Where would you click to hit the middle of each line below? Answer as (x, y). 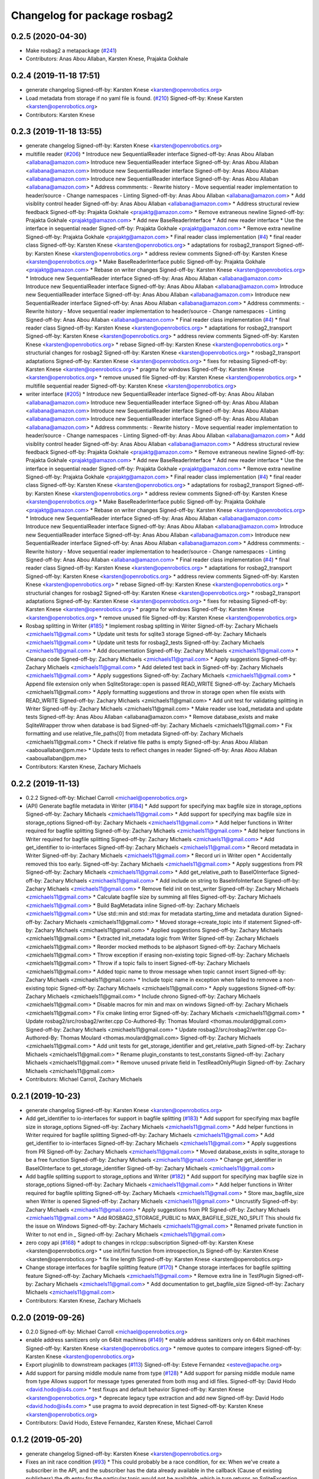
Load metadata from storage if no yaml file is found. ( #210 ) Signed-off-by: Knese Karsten (134, 98)
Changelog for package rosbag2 (92, 15)
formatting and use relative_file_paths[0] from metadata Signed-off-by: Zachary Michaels (134, 734)
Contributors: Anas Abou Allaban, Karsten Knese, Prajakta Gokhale (107, 59)
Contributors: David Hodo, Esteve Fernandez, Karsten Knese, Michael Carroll (119, 1423)
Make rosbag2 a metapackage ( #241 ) (71, 51)
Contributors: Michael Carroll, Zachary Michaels (84, 1079)
